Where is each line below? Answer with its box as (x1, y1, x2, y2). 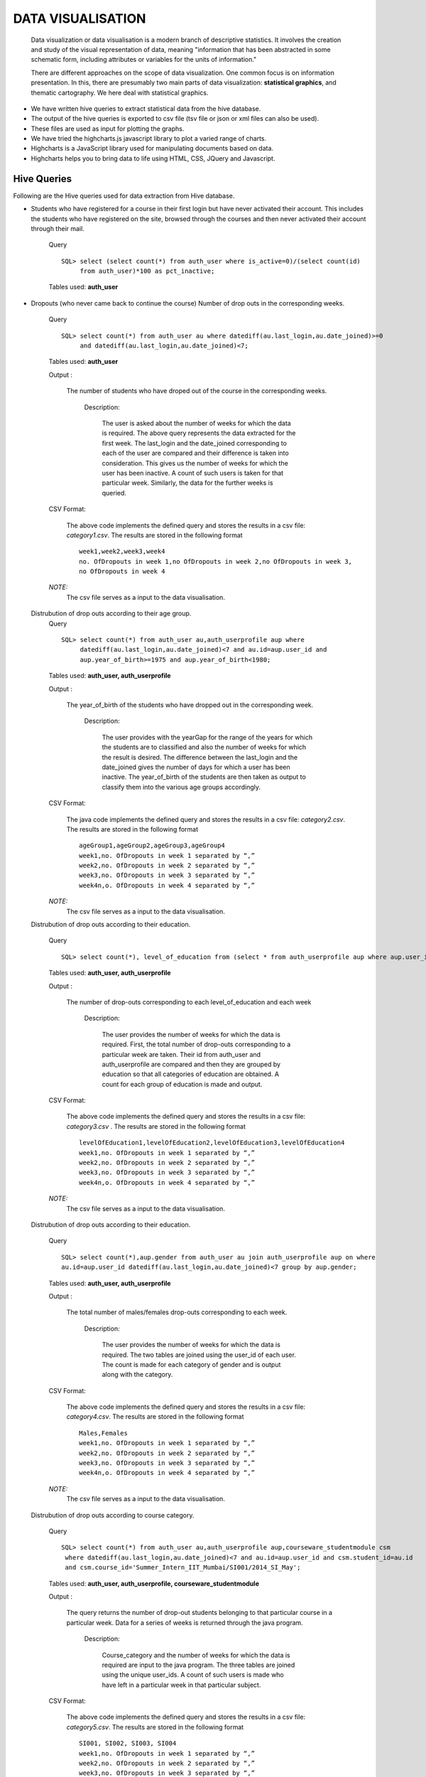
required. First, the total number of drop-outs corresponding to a (102, 1040, 291, 1048)
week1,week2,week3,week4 (79, 547, 165, 556)
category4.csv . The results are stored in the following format (66, 1412, 244, 1421)
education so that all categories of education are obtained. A (102, 1070, 280, 1078)
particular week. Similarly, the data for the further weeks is (102, 478, 273, 487)
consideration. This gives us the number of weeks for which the (102, 458, 289, 467)
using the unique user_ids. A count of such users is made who (102, 1670, 284, 1679)
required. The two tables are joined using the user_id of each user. (102, 1351, 296, 1359)
